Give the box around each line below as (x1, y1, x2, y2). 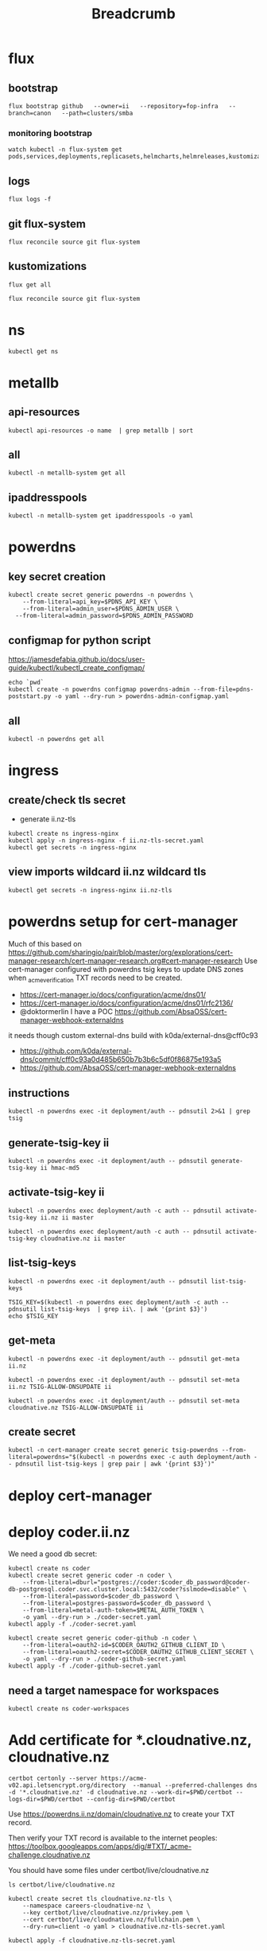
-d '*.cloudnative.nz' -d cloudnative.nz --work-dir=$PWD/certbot (8, 1789, 233, 1797)
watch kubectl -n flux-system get (8, 146, 123, 154)
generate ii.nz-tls (19, 814, 76, 824)
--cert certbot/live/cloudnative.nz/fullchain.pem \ (22, 1916, 201, 1924)
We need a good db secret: (8, 1549, 98, 1559)
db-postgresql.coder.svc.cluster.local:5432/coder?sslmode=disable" (8, 1586, 240, 1594)
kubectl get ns (8, 347, 59, 355)
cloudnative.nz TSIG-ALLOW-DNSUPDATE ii (8, 1403, 145, 1411)
